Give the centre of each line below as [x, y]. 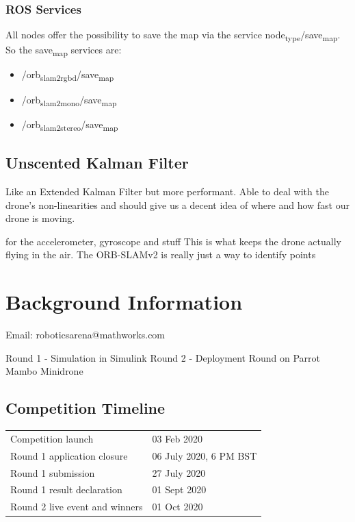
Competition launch [52, 438]
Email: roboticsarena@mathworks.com [86, 335]
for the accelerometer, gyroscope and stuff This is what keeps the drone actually [173, 241]
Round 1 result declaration [66, 489]
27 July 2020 [179, 472]
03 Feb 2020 [177, 438]
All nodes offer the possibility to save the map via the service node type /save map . [173, 36]
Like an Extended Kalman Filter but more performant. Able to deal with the [167, 191]
